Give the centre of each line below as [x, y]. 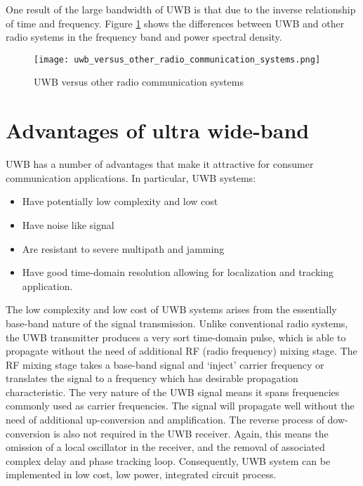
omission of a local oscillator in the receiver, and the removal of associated [165, 447]
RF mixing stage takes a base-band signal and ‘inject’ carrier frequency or [165, 364]
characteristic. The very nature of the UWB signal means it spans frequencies [173, 392]
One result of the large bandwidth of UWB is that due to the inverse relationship [181, 9]
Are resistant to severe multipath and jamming [123, 248]
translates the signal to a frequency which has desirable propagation [152, 378]
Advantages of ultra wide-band [158, 130]
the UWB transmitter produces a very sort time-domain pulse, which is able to [176, 337]
